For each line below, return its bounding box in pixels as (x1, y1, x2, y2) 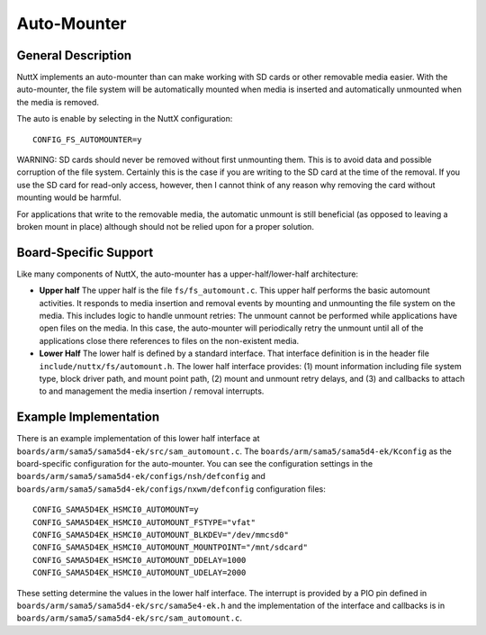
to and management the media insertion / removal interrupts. (39, 386, 265, 396)
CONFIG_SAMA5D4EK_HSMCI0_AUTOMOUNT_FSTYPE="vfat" (32, 517, 256, 527)
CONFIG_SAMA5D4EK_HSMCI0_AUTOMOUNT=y (32, 504, 200, 515)
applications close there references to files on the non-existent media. (39, 335, 300, 346)
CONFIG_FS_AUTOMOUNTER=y (32, 134, 142, 144)
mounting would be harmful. (16, 192, 121, 203)
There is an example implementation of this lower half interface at (16, 433, 260, 444)
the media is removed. (16, 96, 99, 107)
